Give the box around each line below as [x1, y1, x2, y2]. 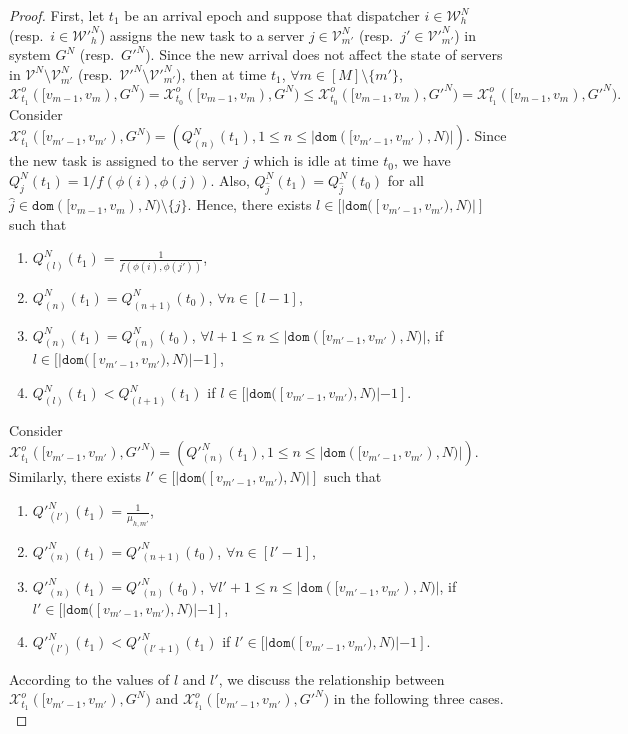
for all [387, 169, 424, 190]
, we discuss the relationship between [218, 668, 445, 689]
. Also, [210, 169, 250, 190]
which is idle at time [253, 150, 379, 171]
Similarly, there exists [9, 466, 142, 487]
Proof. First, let [9, 5, 105, 25]
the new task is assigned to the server [9, 150, 239, 171]
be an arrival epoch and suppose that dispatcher [124, 5, 420, 25]
